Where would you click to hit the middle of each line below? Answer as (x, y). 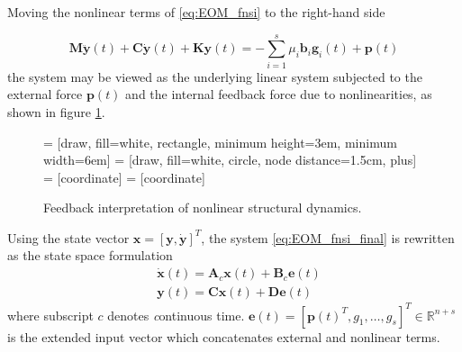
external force (45, 94)
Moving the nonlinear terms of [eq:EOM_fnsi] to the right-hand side (196, 12)
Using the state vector (68, 237)
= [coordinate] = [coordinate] (124, 177)
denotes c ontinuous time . (176, 315)
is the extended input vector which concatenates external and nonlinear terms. (224, 336)
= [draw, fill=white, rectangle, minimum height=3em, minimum (220, 142)
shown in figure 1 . (56, 111)
